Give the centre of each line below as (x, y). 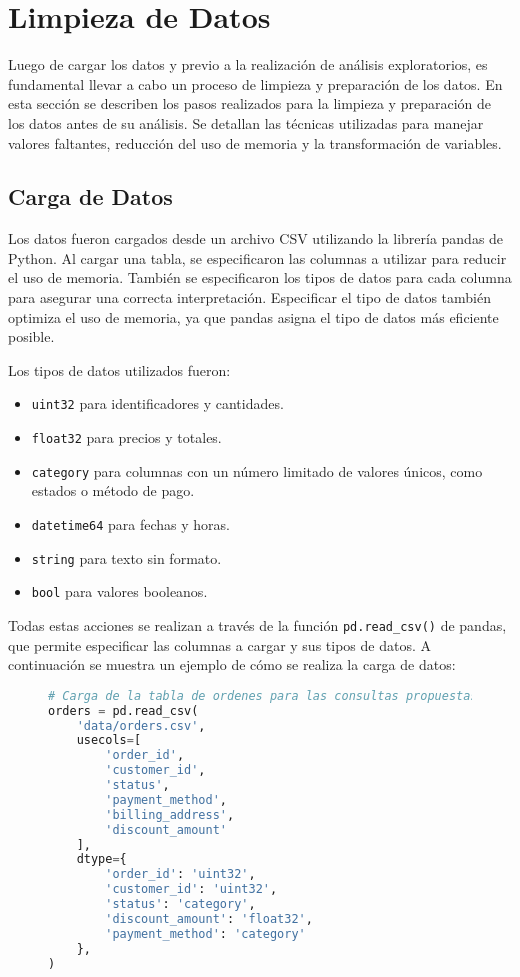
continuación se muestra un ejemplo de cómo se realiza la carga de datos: (232, 664)
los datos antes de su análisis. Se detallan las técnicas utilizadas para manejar (246, 122)
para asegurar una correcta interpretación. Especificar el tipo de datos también (249, 297)
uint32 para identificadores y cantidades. (157, 403)
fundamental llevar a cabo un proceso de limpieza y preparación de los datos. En (255, 83)
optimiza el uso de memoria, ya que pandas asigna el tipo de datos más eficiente (253, 316)
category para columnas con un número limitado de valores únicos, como (257, 470)
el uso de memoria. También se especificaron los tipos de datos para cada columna (260, 277)
